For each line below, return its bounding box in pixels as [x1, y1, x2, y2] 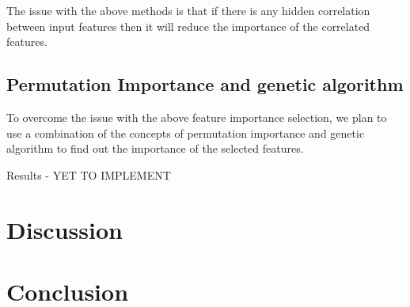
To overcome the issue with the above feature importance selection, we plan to [6, 108, 387, 125]
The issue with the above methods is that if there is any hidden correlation [6, 2, 370, 18]
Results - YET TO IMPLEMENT [6, 166, 171, 183]
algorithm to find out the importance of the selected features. [6, 140, 304, 157]
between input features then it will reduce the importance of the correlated [6, 17, 370, 34]
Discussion [6, 213, 123, 245]
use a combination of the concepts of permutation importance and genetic [6, 124, 365, 141]
